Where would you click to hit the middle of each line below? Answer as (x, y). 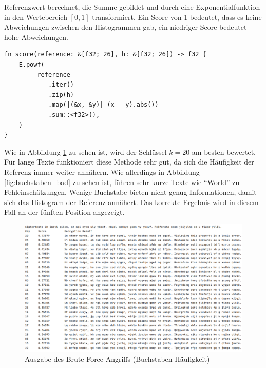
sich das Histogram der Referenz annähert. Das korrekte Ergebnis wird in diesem (131, 202)
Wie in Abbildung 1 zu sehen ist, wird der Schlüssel (85, 151)
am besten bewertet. (224, 151)
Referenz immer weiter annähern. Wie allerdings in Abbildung (102, 171)
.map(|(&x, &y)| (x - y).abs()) (103, 105)
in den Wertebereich (36, 17)
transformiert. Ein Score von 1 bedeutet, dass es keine (177, 17)
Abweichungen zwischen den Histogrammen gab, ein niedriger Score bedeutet (126, 27)
